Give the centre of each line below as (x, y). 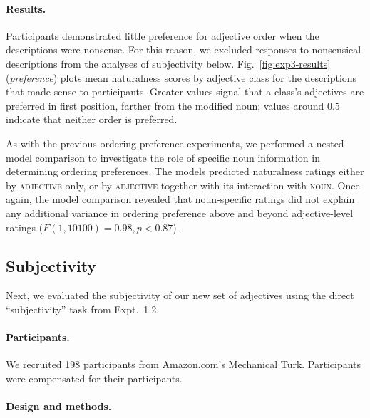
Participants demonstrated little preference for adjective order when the (163, 35)
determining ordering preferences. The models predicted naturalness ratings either (185, 171)
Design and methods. (59, 406)
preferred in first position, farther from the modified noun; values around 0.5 (173, 105)
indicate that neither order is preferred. (92, 119)
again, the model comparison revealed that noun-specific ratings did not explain (180, 199)
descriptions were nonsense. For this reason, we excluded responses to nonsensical (184, 49)
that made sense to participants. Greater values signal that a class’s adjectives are (185, 92)
